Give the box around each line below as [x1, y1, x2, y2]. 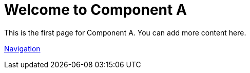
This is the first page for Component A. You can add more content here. [4, 28, 246, 37]
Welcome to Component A [4, 1, 187, 19]
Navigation [4, 44, 41, 53]
